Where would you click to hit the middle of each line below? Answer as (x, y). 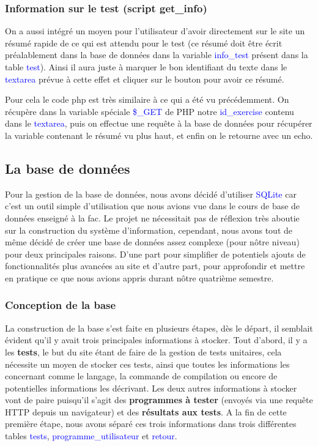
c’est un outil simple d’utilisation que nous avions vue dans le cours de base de (153, 206)
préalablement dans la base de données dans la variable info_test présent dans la (157, 55)
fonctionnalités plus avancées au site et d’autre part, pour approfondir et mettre (155, 266)
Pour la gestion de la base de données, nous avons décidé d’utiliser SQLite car (151, 194)
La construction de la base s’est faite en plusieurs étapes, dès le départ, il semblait (159, 328)
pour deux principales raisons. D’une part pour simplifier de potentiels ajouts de (155, 254)
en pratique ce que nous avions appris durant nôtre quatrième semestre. (139, 277)
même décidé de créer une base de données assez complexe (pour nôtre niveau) (152, 242)
